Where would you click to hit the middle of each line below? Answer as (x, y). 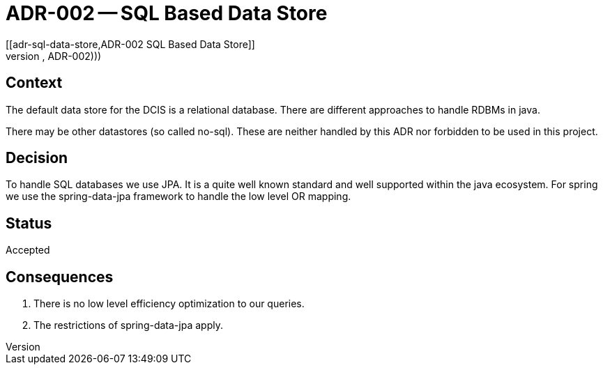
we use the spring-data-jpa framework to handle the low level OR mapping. (178, 196)
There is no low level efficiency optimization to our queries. (169, 304)
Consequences (60, 277)
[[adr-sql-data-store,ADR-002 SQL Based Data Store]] (130, 44)
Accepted (28, 250)
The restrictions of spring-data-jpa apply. (128, 325)
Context (34, 83)
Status (29, 223)
